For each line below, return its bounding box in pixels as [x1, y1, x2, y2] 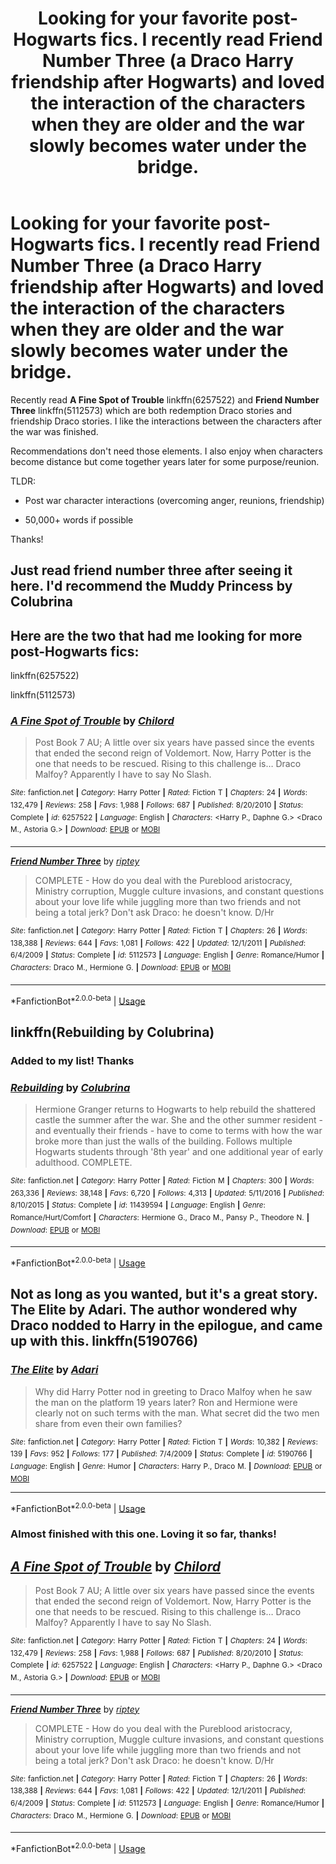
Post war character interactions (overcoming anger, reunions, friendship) [24, 494, 325, 506]
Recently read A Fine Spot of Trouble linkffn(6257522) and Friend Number [10, 393, 320, 406]
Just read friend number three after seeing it [10, 562, 293, 579]
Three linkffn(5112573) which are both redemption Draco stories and [10, 404, 293, 416]
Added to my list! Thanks [10, 1053, 135, 1067]
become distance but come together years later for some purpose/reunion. [10, 455, 320, 467]
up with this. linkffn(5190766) [10, 1333, 199, 1350]
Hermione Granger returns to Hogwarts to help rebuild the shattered [34, 1103, 316, 1115]
